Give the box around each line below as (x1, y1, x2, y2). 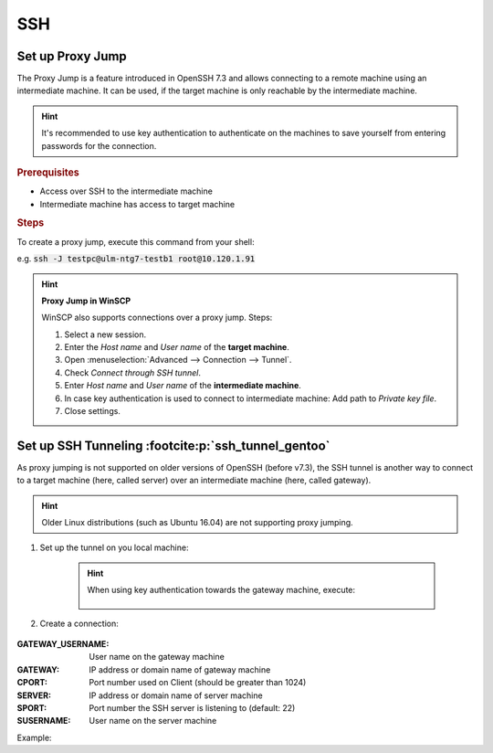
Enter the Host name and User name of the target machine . (64, 342, 289, 353)
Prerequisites (16, 166, 79, 179)
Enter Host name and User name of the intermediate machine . (64, 380, 301, 391)
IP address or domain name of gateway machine (89, 663, 271, 675)
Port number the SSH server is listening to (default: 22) (89, 703, 296, 713)
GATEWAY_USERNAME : (16, 639, 110, 650)
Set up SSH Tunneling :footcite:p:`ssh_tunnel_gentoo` (16, 438, 330, 453)
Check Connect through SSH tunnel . (64, 366, 201, 378)
